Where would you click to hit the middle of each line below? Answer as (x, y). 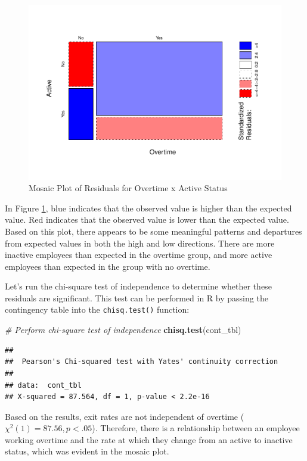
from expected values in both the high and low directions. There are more (140, 243)
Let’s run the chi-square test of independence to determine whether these (138, 286)
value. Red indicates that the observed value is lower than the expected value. (147, 219)
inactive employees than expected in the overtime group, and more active (139, 255)
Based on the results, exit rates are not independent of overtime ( (125, 416)
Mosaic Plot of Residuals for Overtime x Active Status (128, 188)
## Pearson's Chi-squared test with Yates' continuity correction (142, 362)
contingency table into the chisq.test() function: (97, 309)
